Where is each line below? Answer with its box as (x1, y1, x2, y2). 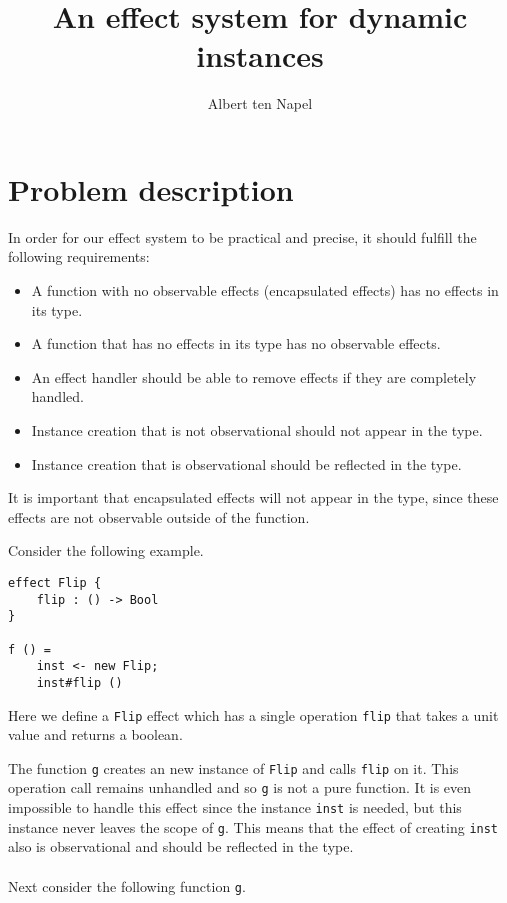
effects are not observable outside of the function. (8, 506, 310, 527)
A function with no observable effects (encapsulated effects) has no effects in (31, 280, 499, 301)
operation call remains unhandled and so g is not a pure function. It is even (8, 777, 472, 798)
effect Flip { (8, 575, 102, 590)
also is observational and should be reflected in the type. (8, 836, 354, 857)
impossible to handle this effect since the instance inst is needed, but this (8, 797, 462, 818)
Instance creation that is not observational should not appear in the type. (31, 420, 483, 440)
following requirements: (8, 246, 150, 267)
